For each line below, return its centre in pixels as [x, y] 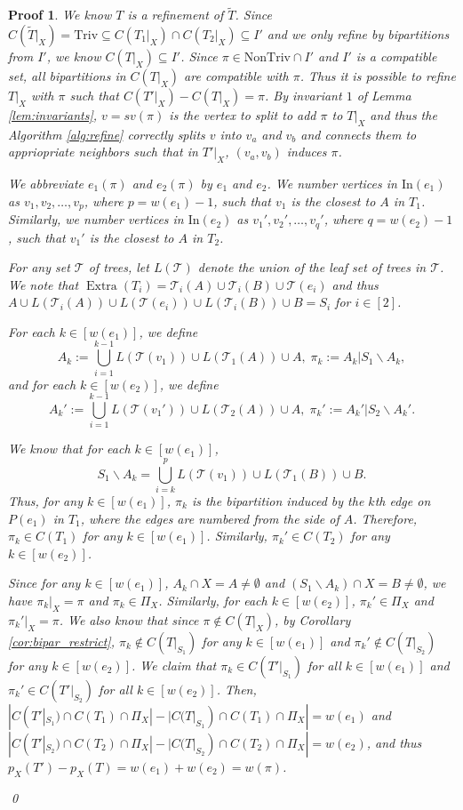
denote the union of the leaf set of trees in [312, 267]
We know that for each [69, 449]
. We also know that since [129, 619]
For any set [39, 267]
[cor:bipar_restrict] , [61, 641]
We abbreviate [46, 183]
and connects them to [359, 134]
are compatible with [236, 75]
